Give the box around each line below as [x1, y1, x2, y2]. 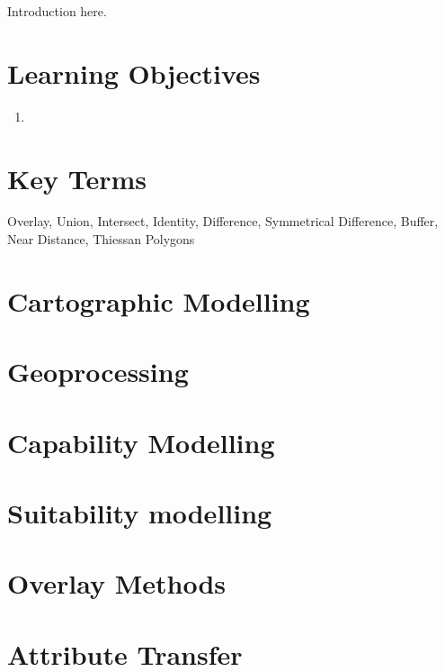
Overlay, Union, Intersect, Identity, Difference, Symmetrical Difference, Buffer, [7, 212, 439, 231]
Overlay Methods [7, 565, 227, 602]
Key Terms [7, 159, 147, 196]
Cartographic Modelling [7, 282, 310, 319]
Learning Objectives [7, 54, 261, 91]
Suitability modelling [7, 494, 272, 531]
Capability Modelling [7, 423, 275, 460]
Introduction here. [7, 2, 107, 20]
